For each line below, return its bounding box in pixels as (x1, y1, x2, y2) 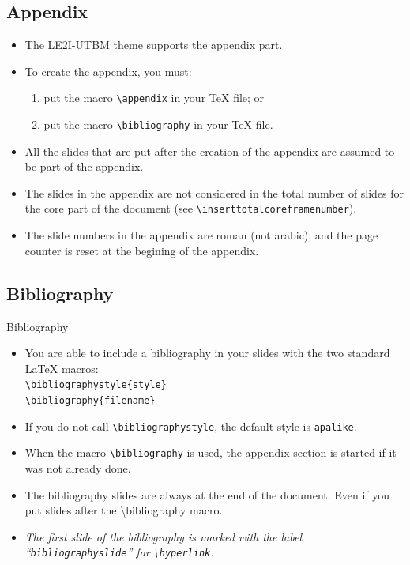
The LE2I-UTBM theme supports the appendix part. (24, 36, 283, 53)
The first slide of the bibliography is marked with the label (24, 528, 302, 544)
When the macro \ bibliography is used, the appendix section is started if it (24, 444, 397, 461)
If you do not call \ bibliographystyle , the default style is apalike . (24, 417, 357, 434)
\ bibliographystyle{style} (24, 379, 167, 391)
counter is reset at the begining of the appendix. (24, 242, 259, 258)
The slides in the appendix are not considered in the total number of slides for (24, 184, 404, 201)
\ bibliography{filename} (24, 394, 156, 406)
